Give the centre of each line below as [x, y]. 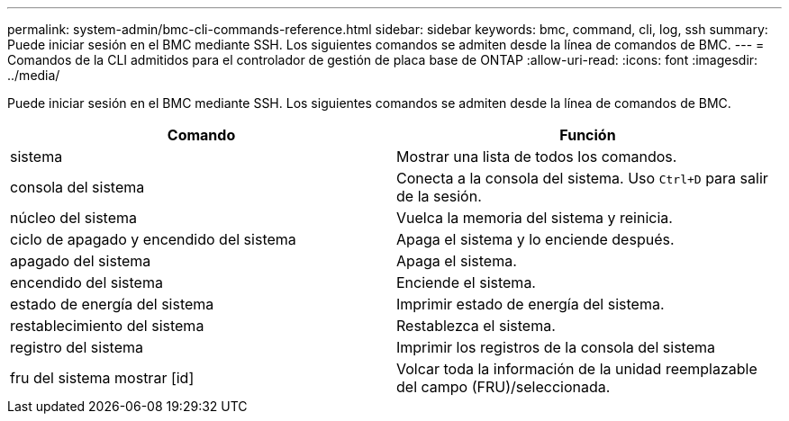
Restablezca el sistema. [476, 326]
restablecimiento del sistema [107, 326]
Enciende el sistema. [466, 282]
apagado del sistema [81, 261]
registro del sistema [77, 347]
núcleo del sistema [74, 218]
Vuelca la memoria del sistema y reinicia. [535, 218]
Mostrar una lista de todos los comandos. [537, 157]
